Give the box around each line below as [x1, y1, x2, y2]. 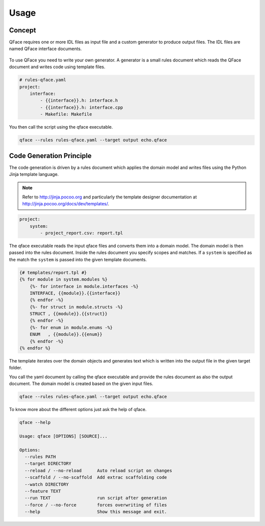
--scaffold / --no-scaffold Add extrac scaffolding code [25, 474, 167, 480]
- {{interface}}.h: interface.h [40, 98, 118, 103]
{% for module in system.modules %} [19, 277, 108, 282]
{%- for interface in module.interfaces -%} [29, 283, 139, 289]
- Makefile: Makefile [40, 111, 92, 117]
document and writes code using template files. [9, 64, 106, 70]
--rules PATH [25, 454, 56, 460]
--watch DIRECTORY [25, 481, 69, 487]
